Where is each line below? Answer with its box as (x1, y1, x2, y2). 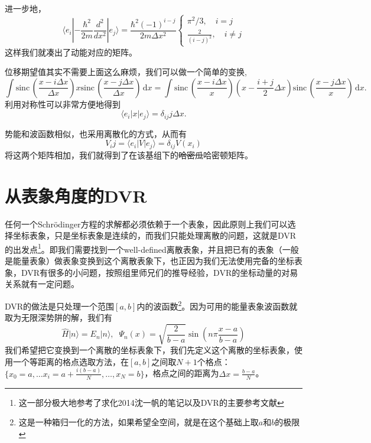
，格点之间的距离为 (144, 367, 219, 379)
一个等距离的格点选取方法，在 (12, 355, 129, 367)
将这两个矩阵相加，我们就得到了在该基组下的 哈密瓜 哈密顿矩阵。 (5, 148, 253, 161)
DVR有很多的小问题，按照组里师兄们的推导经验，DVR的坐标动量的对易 (21, 266, 298, 278)
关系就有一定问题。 (5, 278, 79, 290)
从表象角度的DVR (5, 183, 147, 207)
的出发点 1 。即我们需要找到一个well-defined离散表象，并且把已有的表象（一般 (5, 241, 299, 255)
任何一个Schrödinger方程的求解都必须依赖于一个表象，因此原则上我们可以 (5, 217, 288, 230)
